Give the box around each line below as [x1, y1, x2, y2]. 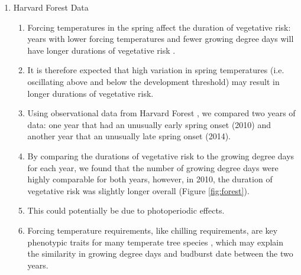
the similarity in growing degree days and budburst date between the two [27, 247, 293, 260]
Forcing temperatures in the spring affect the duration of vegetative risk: [27, 21, 291, 33]
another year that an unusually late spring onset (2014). [27, 130, 231, 142]
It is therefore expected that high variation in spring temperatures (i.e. [27, 64, 284, 76]
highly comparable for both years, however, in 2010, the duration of [27, 173, 273, 185]
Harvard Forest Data [13, 1, 89, 13]
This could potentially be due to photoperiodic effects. [27, 204, 225, 217]
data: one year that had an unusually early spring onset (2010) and [27, 118, 271, 130]
